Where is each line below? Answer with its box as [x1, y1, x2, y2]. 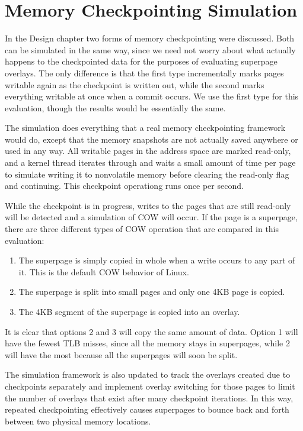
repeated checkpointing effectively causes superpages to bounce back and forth [5, 403, 289, 416]
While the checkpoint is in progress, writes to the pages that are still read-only [5, 199, 291, 211]
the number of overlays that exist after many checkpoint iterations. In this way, [5, 391, 294, 404]
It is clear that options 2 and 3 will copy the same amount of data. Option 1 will [5, 325, 298, 337]
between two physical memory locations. [5, 414, 151, 427]
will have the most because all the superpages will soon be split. [5, 348, 238, 361]
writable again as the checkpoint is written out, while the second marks [5, 78, 264, 91]
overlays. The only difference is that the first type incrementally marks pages [5, 66, 284, 79]
